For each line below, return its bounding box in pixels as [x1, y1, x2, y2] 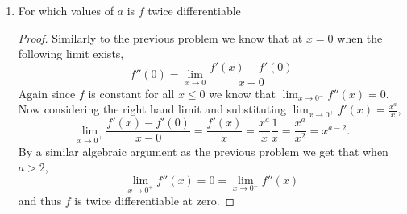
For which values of [18, 2, 114, 19]
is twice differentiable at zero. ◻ [74, 192, 235, 209]
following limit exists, [18, 45, 124, 62]
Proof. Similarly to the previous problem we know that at [18, 29, 303, 46]
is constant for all [88, 84, 175, 101]
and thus [18, 192, 62, 209]
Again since [18, 84, 76, 101]
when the [337, 29, 383, 46]
